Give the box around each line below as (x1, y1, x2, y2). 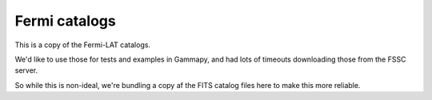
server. (14, 66, 38, 75)
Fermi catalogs (14, 12, 116, 30)
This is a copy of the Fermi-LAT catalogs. (14, 40, 151, 50)
